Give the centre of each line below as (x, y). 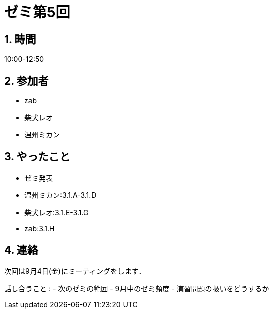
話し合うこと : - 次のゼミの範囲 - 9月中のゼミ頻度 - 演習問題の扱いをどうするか (137, 288)
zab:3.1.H (40, 228)
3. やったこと (37, 157)
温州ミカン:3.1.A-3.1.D (60, 195)
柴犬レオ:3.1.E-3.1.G (57, 212)
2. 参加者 (26, 81)
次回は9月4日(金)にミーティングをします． (75, 271)
